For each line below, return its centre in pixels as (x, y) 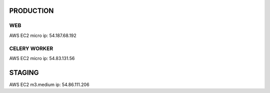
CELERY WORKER (31, 48)
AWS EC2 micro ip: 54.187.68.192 (43, 35)
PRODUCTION (31, 11)
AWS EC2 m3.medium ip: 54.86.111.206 (49, 84)
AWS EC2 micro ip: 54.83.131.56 (42, 58)
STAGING (24, 72)
